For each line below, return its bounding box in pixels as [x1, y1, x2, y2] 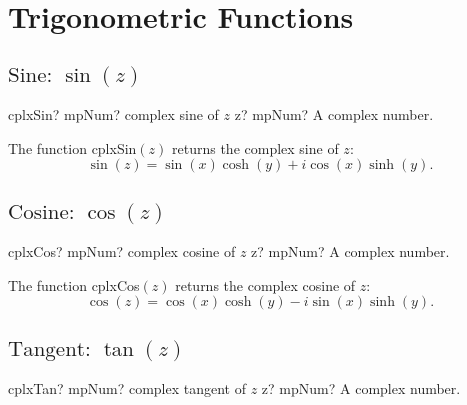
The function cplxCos [8, 274, 140, 295]
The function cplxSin [8, 137, 137, 158]
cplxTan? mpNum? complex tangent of [8, 378, 246, 399]
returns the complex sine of [172, 137, 339, 158]
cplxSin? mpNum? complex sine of [8, 104, 219, 125]
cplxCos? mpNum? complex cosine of [8, 241, 236, 262]
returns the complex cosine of [175, 274, 356, 295]
